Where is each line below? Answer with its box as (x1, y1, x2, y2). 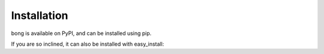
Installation (11, 9, 68, 22)
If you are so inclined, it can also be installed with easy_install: (11, 40, 164, 47)
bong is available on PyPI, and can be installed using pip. (11, 30, 152, 37)
